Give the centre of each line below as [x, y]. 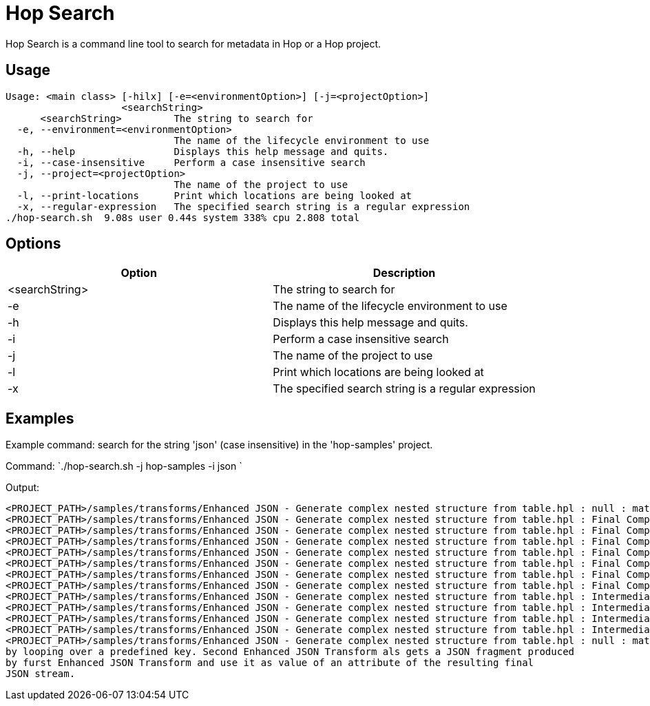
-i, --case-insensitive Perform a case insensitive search [191, 162]
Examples [40, 418]
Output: [23, 488]
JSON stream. [41, 674]
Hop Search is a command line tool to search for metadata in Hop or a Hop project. [193, 43]
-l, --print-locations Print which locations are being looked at [214, 195]
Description [404, 273]
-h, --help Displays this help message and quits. [203, 151]
